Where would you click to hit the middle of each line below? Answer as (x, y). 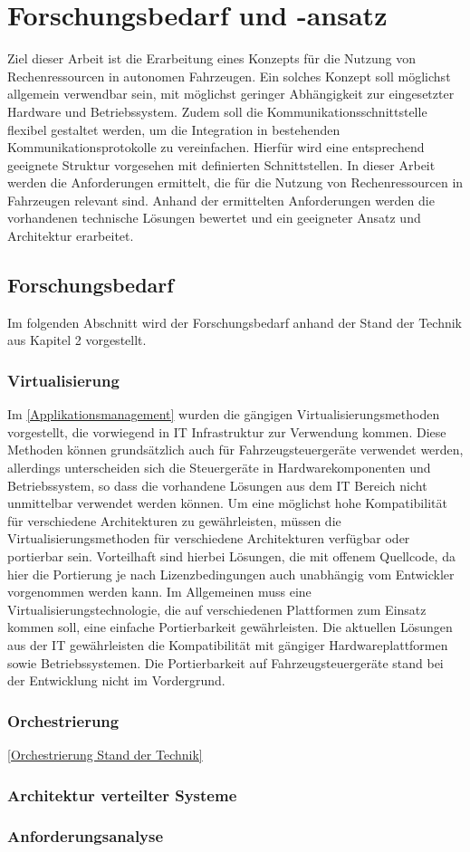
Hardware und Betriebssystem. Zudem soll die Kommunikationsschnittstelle (217, 111)
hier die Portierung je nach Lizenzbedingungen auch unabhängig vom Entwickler (231, 574)
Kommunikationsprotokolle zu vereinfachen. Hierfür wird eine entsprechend (216, 147)
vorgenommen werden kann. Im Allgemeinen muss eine (159, 592)
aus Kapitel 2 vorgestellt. (77, 340)
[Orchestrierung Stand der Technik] (105, 754)
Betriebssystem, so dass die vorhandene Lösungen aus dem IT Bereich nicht (217, 485)
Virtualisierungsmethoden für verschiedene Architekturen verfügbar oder (209, 538)
